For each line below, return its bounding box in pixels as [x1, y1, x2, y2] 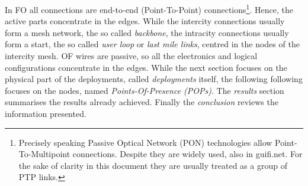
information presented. [5, 107, 86, 119]
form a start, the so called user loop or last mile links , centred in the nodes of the [5, 38, 300, 50]
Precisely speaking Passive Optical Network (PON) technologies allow [18, 136, 272, 148]
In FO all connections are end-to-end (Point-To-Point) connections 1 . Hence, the [5, 2, 293, 15]
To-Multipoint [18, 148, 70, 160]
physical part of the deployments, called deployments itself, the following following [5, 73, 303, 85]
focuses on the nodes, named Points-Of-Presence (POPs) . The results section [5, 84, 284, 96]
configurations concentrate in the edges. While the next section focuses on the [5, 61, 287, 73]
